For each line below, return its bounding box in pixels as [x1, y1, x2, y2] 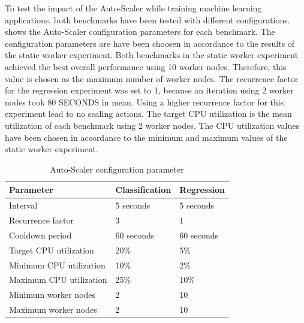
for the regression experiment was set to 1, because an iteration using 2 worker [5, 84, 294, 96]
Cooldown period [9, 228, 72, 241]
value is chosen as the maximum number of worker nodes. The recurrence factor [5, 72, 299, 84]
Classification [115, 183, 171, 196]
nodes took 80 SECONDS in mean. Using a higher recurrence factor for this [5, 95, 284, 108]
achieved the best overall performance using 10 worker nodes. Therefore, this [5, 60, 287, 73]
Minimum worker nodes [9, 288, 96, 301]
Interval [9, 199, 38, 212]
